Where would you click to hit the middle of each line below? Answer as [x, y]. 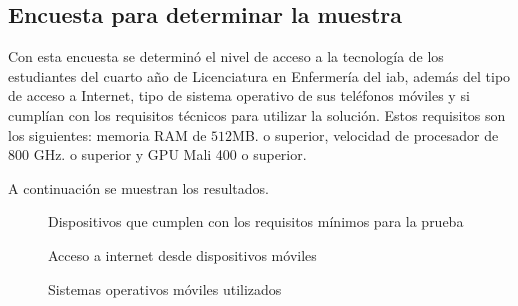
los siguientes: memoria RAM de [107, 134]
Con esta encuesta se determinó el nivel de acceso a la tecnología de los [226, 56]
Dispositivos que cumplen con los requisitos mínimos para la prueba [256, 221]
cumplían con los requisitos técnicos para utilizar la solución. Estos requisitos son [257, 114]
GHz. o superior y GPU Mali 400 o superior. [170, 154]
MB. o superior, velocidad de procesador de [365, 134]
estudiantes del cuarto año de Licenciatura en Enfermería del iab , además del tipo [259, 75]
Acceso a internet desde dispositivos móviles [182, 254]
